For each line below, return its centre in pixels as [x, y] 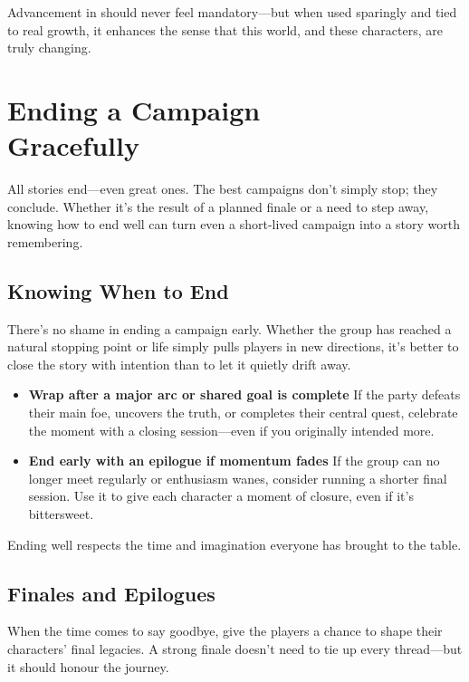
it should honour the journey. [88, 666]
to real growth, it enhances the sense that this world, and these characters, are [225, 29]
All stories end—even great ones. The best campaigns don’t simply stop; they [223, 189]
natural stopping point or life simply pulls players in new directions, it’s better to [233, 346]
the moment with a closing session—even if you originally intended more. [231, 430]
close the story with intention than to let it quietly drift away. [179, 364]
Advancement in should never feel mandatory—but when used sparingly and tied [232, 12]
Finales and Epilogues [111, 593]
